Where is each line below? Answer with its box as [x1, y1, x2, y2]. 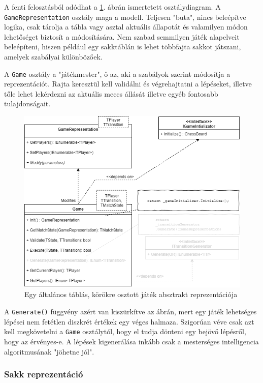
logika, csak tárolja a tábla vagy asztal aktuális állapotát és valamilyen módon [4, 21, 248, 32]
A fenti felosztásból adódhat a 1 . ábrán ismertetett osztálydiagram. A [4, 2, 221, 12]
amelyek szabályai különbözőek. [4, 51, 103, 62]
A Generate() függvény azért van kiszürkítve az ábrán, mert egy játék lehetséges [4, 306, 257, 317]
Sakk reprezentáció [4, 368, 83, 380]
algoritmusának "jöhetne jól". [4, 346, 94, 357]
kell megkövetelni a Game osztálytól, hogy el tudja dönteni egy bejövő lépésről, [4, 326, 246, 337]
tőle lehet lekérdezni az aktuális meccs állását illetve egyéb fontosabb [4, 88, 218, 99]
